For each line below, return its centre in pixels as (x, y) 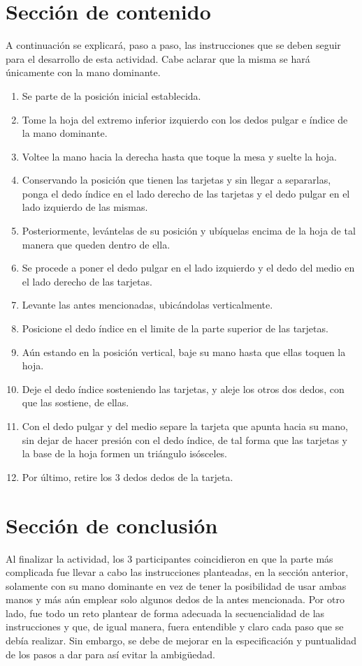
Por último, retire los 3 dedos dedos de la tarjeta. (128, 476)
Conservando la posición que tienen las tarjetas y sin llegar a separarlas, (176, 180)
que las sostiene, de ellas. (75, 402)
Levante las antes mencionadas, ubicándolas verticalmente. (147, 305)
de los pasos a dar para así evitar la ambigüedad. (110, 654)
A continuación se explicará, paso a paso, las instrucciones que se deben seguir (173, 45)
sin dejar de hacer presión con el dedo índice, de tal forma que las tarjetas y (185, 439)
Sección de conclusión (112, 525)
